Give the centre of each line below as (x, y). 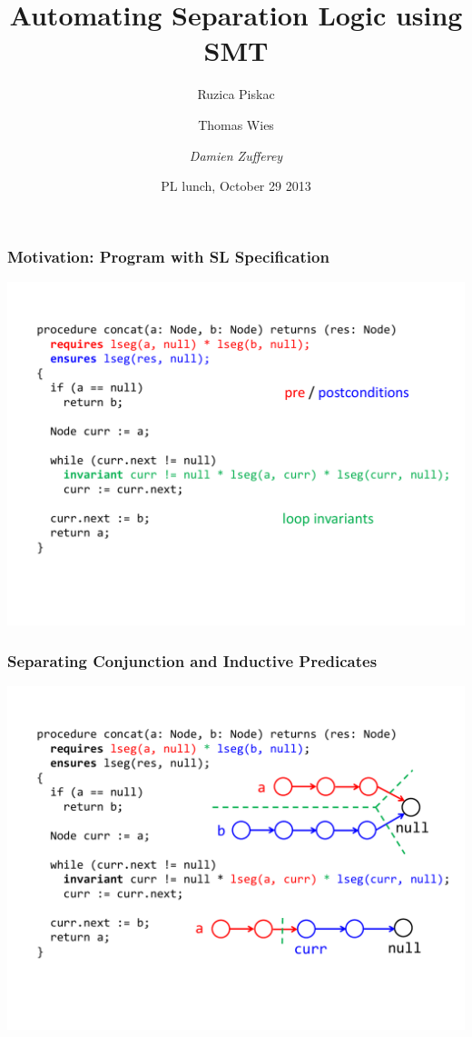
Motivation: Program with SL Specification (168, 256)
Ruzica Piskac (236, 94)
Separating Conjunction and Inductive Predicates (192, 660)
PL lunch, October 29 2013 (236, 186)
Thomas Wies (236, 124)
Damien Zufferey (236, 155)
